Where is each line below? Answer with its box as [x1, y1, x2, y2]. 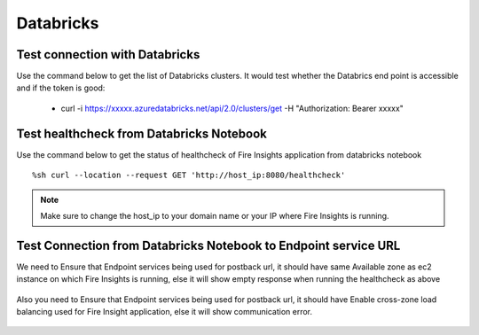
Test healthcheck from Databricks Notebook [16, 126, 268, 141]
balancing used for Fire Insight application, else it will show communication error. [16, 307, 313, 316]
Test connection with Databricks [16, 47, 200, 62]
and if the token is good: [16, 82, 106, 93]
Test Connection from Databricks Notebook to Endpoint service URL [16, 238, 401, 253]
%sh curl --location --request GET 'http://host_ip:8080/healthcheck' [32, 170, 346, 181]
